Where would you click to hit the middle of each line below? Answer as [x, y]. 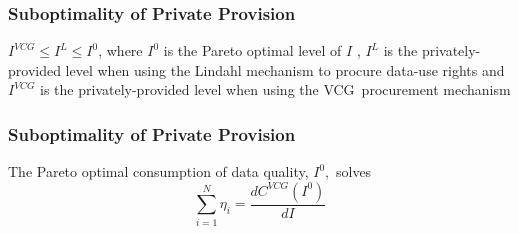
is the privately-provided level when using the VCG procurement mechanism [275, 89]
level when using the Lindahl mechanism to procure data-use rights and [285, 69]
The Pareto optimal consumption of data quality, [158, 171]
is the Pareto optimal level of [252, 50]
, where [120, 50]
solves [353, 171]
